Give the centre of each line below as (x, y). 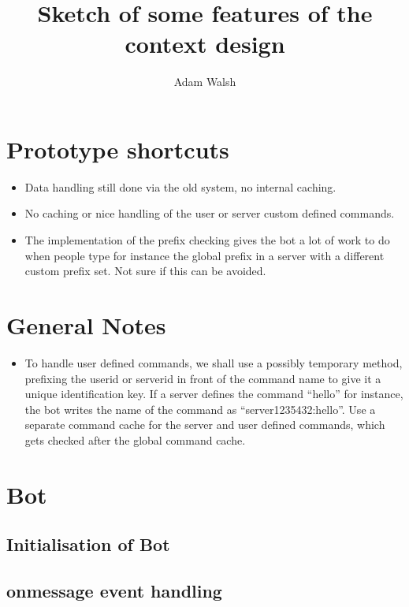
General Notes (86, 325)
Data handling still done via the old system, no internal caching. (180, 186)
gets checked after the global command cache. (135, 439)
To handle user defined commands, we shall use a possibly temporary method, (214, 362)
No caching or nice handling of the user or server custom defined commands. (210, 213)
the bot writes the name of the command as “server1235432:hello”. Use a (200, 409)
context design (205, 44)
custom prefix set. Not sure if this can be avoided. (145, 271)
